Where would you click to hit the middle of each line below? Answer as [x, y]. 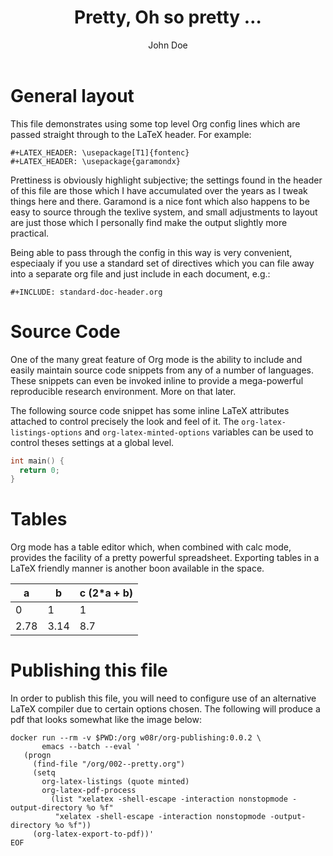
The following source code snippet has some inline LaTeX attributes [150, 410]
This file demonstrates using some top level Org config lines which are [155, 123]
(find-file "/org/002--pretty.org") [109, 764]
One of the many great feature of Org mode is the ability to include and [156, 359]
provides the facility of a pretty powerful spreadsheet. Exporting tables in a [165, 558]
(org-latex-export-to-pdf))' [93, 834]
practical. [30, 233]
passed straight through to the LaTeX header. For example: [131, 134]
